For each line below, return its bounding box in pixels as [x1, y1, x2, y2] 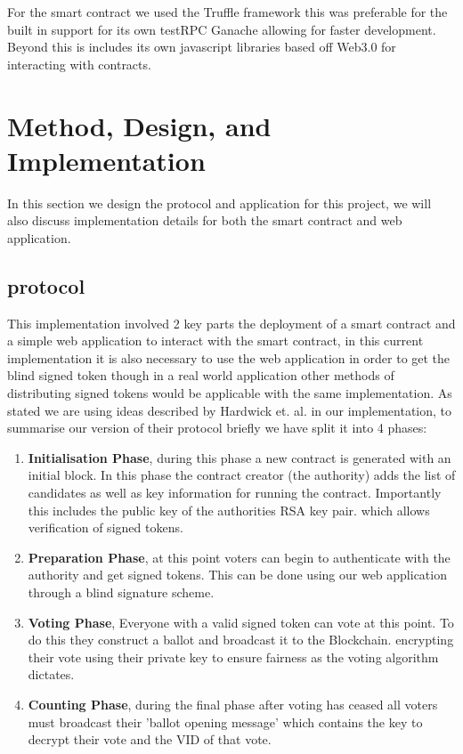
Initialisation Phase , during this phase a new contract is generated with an [28, 448, 451, 466]
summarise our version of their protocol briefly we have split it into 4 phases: [7, 418, 427, 437]
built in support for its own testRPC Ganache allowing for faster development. [7, 20, 436, 38]
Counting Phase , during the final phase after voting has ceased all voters [28, 694, 438, 713]
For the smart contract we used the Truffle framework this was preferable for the [7, 3, 448, 20]
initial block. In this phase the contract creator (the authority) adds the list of [28, 466, 456, 484]
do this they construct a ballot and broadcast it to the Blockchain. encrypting [28, 630, 454, 649]
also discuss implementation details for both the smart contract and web [7, 211, 402, 230]
